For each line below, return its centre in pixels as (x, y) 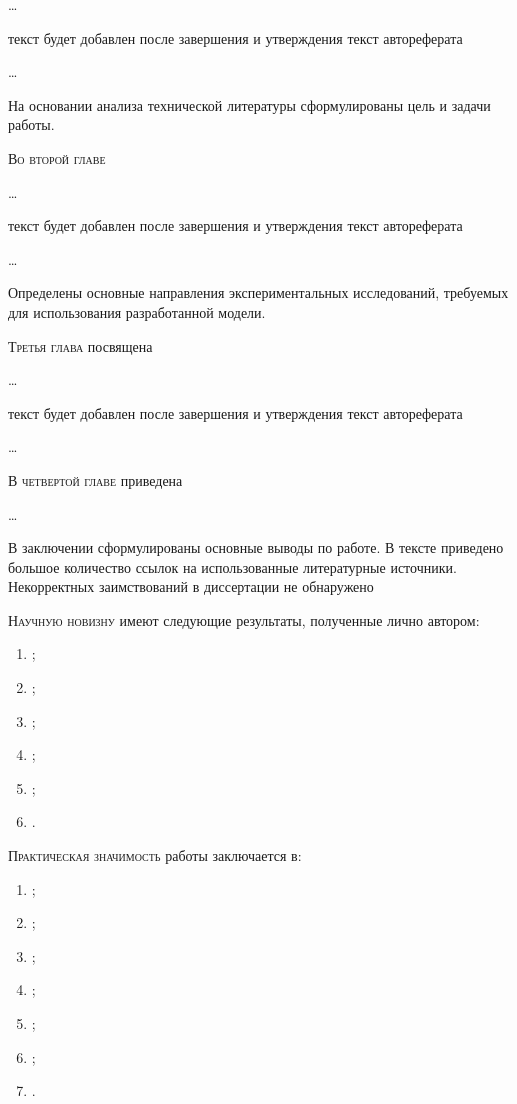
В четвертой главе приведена (95, 479)
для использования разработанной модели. (137, 311)
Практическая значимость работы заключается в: (155, 855)
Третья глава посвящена (80, 345)
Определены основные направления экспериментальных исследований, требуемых (258, 292)
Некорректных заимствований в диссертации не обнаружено (191, 586)
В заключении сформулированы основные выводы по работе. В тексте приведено (256, 547)
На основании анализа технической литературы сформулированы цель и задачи (249, 104)
